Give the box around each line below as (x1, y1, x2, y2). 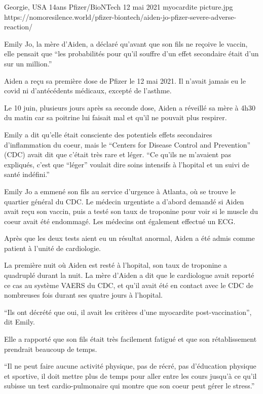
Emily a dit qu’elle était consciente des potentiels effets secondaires (4, 129, 212, 139)
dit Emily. (4, 316, 35, 327)
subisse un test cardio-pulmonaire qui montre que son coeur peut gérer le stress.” (4, 380, 255, 391)
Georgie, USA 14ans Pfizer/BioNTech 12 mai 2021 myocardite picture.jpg (4, 2, 233, 12)
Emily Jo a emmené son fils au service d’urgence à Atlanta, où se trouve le (4, 186, 236, 196)
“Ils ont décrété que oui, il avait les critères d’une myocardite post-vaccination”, (4, 306, 252, 317)
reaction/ (4, 21, 33, 32)
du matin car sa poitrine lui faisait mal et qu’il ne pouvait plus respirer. (4, 112, 227, 123)
